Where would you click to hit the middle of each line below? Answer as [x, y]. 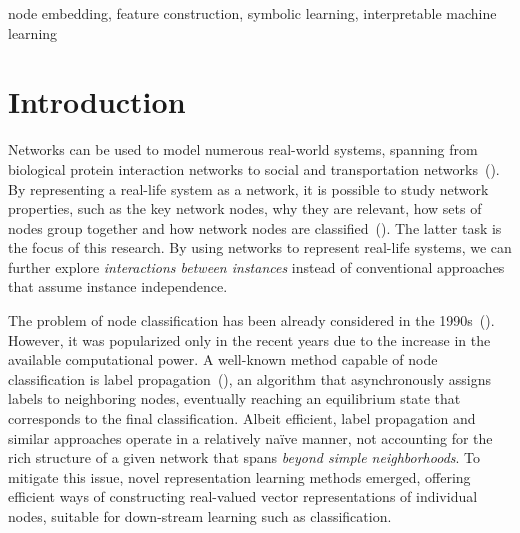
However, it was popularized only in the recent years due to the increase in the [249, 339]
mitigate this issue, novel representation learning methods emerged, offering [239, 476]
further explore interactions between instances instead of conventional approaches [256, 266]
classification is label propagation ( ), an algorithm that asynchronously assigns [250, 378]
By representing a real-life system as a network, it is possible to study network [248, 188]
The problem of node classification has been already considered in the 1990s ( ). [251, 320]
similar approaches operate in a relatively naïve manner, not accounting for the [250, 437]
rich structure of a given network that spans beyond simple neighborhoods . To [244, 457]
